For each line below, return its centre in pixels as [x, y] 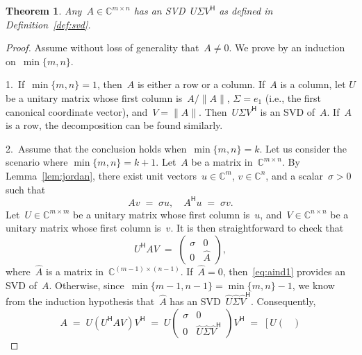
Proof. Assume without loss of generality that [102, 47]
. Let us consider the [303, 148]
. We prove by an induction [287, 47]
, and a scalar [294, 175]
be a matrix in [222, 162]
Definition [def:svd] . [48, 24]
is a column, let [313, 84]
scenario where [37, 162]
